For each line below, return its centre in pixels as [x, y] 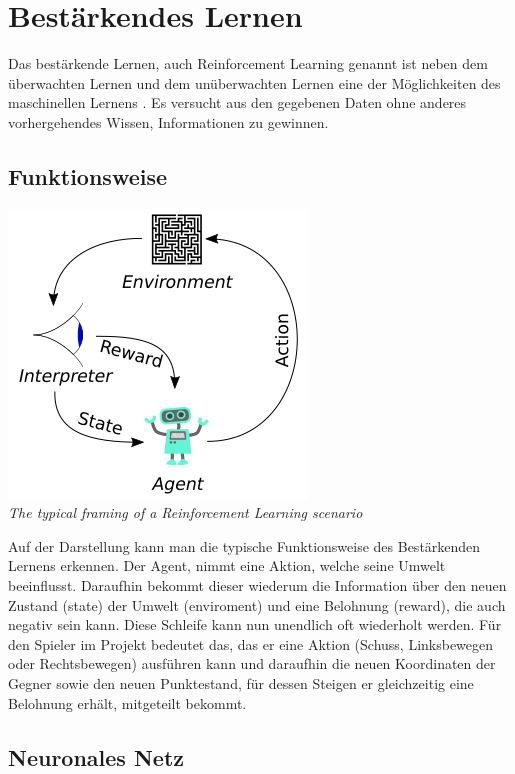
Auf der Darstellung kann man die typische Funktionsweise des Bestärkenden [244, 545]
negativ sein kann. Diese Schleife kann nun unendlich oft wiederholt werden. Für [255, 624]
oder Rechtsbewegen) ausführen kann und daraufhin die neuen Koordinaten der [252, 663]
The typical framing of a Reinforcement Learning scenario [185, 512]
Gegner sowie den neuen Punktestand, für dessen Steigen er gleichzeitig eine [241, 683]
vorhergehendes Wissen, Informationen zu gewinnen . [168, 121]
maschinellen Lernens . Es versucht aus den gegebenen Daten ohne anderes [237, 102]
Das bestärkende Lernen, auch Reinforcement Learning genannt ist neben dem [248, 63]
